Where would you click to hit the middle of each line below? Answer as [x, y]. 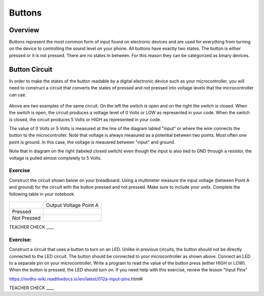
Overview [24, 30]
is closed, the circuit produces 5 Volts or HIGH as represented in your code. [85, 119]
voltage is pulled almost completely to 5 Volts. [55, 158]
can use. [18, 95]
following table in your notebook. [42, 194]
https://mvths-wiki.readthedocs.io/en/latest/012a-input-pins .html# [76, 279]
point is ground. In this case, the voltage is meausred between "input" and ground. [92, 142]
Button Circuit [31, 69]
